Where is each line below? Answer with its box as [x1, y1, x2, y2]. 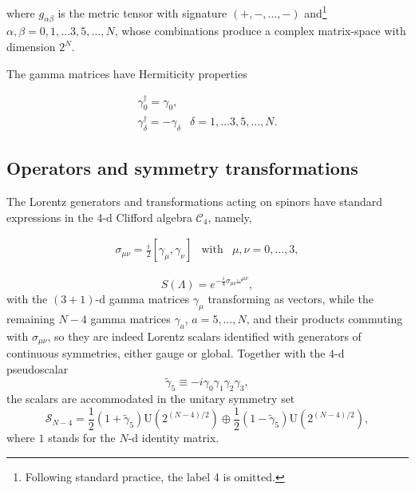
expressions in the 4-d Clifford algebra [6, 208, 192, 225]
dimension [6, 38, 56, 55]
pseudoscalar [6, 360, 69, 377]
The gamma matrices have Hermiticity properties [6, 65, 247, 81]
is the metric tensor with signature [57, 4, 227, 21]
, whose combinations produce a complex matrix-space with [114, 22, 406, 39]
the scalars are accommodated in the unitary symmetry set [6, 390, 295, 407]
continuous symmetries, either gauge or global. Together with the [6, 345, 326, 361]
